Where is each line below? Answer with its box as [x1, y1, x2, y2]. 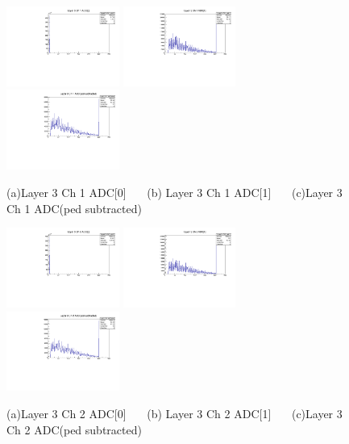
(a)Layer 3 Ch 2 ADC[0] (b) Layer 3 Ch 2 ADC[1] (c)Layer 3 [6, 405, 343, 422]
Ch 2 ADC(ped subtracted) [6, 421, 142, 438]
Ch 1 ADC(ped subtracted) [6, 199, 142, 216]
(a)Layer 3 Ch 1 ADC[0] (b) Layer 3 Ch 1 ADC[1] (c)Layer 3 [6, 183, 343, 200]
